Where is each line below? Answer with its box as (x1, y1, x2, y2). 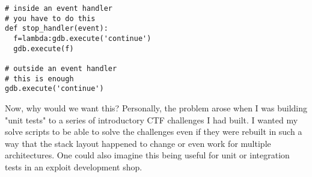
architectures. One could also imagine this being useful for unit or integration (5, 149, 290, 161)
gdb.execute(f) (13, 44, 74, 53)
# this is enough (5, 74, 74, 83)
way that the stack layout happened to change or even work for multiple (5, 137, 271, 149)
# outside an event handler (5, 64, 117, 73)
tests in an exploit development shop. (5, 160, 142, 173)
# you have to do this (5, 14, 96, 23)
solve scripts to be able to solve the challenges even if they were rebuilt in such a (5, 125, 302, 138)
